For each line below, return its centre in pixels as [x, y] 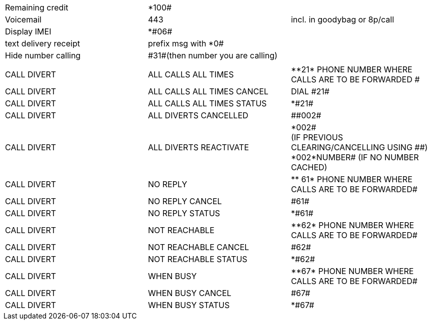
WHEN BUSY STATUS [189, 305]
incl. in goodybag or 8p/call [342, 19]
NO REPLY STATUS [184, 213]
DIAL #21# [310, 91]
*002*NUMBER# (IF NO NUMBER [355, 157]
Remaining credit [37, 7]
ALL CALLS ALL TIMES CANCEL [208, 91]
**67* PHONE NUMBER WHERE [352, 271]
